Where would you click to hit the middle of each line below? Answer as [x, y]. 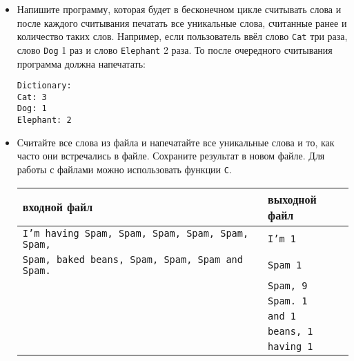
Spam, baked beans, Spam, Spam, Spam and [132, 259]
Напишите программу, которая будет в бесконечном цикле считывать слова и [179, 9]
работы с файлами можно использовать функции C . [124, 169]
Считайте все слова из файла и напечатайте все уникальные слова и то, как [176, 142]
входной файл [58, 207]
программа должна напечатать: [81, 63]
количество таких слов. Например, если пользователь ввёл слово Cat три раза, [182, 36]
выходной [292, 199]
